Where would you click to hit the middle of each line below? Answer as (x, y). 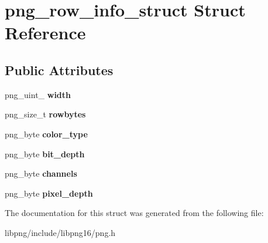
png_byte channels (41, 173)
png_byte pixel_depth (49, 193)
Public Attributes (59, 70)
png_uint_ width (38, 94)
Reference (45, 33)
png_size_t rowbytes (45, 114)
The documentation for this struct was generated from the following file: (134, 213)
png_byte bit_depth (45, 153)
